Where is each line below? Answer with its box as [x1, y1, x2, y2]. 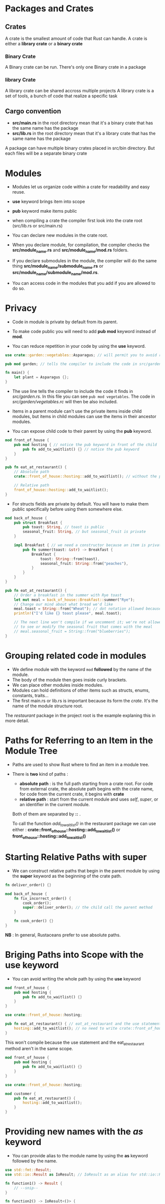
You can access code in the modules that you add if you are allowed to [12, 280, 156, 286]
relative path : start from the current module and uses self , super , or [19, 796, 159, 802]
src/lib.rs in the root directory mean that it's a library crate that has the [12, 131, 156, 137]
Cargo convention [5, 107, 61, 115]
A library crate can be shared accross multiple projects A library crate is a [5, 87, 154, 93]
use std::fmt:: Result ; [5, 1168, 52, 1173]
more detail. [5, 718, 29, 724]
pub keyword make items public [12, 208, 77, 214]
